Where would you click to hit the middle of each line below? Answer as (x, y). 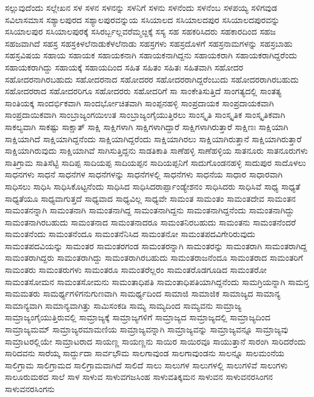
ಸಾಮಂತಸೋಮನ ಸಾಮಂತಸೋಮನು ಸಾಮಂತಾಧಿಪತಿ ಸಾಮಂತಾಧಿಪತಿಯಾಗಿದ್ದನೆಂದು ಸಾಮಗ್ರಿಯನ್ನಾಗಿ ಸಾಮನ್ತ (157, 281)
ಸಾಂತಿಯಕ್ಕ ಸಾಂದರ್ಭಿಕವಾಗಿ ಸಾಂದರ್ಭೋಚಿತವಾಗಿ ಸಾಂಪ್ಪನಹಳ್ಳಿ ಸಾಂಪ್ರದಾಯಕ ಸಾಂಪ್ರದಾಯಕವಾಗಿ (139, 102)
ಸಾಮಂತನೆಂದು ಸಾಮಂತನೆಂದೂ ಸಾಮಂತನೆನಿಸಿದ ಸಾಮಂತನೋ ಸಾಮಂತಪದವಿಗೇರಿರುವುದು (130, 234)
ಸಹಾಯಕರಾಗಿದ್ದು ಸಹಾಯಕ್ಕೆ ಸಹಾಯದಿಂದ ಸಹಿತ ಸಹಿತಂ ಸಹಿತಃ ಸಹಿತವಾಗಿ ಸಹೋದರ (124, 67)
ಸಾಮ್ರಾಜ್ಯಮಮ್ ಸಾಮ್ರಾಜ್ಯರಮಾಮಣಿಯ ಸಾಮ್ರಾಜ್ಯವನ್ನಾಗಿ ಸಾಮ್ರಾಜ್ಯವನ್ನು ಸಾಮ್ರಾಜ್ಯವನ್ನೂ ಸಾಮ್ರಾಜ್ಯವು (147, 329)
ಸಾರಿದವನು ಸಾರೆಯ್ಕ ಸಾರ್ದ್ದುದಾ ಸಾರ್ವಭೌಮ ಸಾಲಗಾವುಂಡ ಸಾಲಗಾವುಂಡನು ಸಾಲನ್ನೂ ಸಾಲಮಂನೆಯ (145, 353)
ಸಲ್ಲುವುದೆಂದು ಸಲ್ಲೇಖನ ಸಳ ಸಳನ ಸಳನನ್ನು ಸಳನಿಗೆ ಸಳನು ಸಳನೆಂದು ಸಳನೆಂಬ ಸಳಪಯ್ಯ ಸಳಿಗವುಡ (141, 7)
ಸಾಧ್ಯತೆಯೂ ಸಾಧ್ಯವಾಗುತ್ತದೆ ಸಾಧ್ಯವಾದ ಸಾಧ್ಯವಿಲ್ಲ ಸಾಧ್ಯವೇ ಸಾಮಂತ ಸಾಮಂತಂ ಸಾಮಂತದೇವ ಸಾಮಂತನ (150, 198)
